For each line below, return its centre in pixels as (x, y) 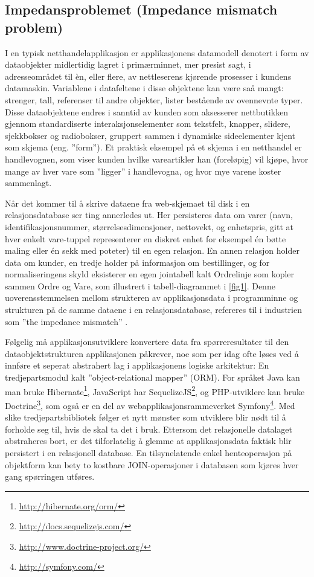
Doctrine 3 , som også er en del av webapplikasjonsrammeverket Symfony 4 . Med (150, 404)
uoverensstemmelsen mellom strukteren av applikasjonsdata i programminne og (152, 298)
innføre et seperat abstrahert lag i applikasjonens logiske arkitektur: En (137, 365)
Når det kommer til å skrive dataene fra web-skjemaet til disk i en (127, 203)
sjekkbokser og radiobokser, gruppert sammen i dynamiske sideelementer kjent (150, 135)
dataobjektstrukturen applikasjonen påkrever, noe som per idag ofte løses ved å (152, 353)
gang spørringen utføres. (50, 476)
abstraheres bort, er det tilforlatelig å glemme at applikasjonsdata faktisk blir (148, 441)
